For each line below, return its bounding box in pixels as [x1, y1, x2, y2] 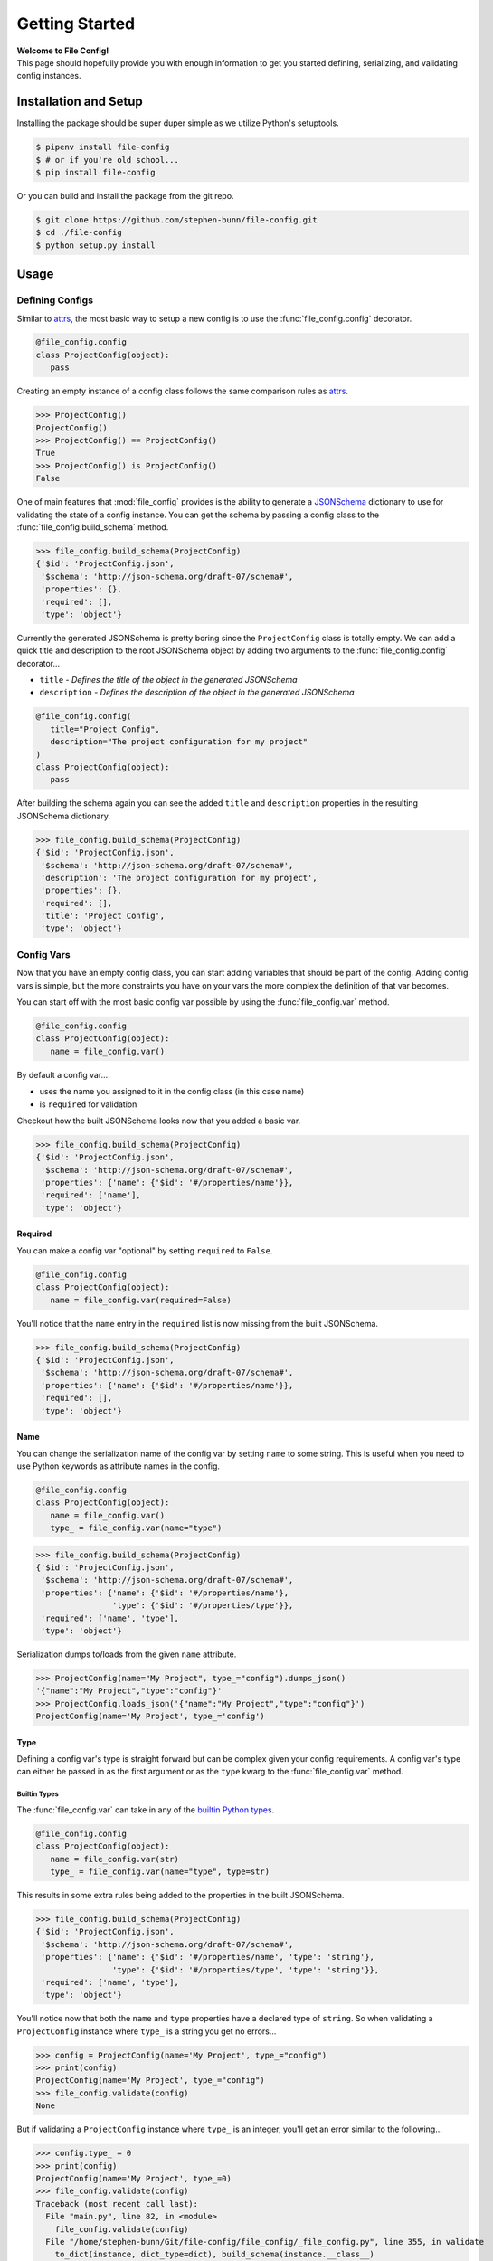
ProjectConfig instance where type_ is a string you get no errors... [16, 2026, 277, 2037]
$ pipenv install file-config [35, 142, 170, 153]
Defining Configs [16, 294, 94, 307]
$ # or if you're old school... [35, 155, 180, 165]
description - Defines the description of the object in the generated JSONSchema [39, 687, 355, 698]
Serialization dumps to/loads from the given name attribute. [16, 1649, 237, 1660]
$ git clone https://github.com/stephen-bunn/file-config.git [35, 214, 318, 225]
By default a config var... [16, 1069, 109, 1080]
